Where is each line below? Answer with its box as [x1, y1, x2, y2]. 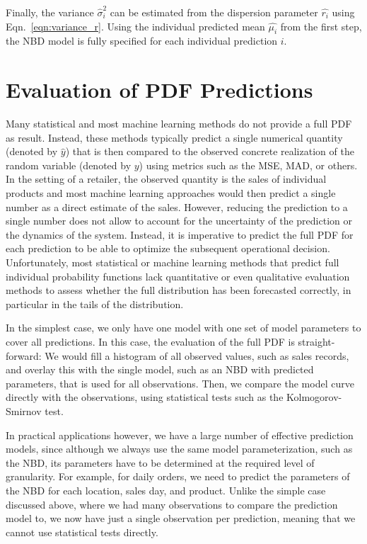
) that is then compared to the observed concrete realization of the [65, 144, 354, 159]
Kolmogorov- [286, 390, 342, 404]
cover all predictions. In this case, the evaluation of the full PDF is [6, 334, 295, 349]
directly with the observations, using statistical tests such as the [6, 390, 284, 404]
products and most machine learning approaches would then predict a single [6, 186, 336, 200]
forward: [6, 348, 42, 363]
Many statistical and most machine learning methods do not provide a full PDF [6, 116, 352, 131]
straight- [298, 334, 335, 349]
